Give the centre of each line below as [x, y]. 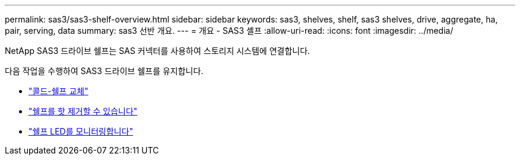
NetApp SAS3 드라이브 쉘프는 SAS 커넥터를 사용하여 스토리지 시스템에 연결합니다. [158, 51]
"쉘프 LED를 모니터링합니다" [81, 131]
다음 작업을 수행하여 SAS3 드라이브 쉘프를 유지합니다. [104, 71]
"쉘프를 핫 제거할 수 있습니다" [83, 111]
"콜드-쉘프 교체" [58, 91]
